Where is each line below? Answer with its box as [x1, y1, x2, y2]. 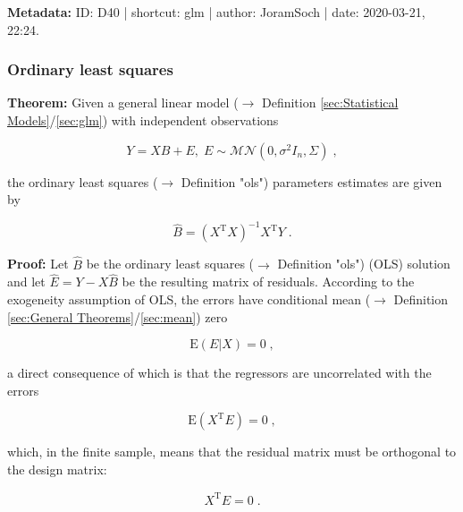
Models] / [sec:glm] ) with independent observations [7, 111, 279, 129]
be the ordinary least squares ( [86, 254, 255, 273]
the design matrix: [7, 459, 107, 478]
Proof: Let [7, 254, 69, 273]
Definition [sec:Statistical [261, 93, 399, 112]
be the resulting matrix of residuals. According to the [122, 272, 415, 291]
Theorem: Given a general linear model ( [7, 93, 239, 112]
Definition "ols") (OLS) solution [277, 254, 450, 273]
